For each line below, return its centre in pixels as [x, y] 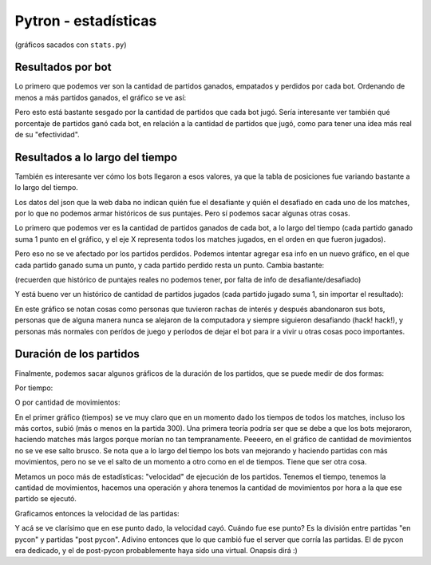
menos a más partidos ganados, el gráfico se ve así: [101, 97]
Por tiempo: [34, 388]
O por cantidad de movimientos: [67, 402]
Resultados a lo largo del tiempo [96, 157]
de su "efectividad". [47, 135]
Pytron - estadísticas [86, 21]
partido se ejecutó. [46, 499]
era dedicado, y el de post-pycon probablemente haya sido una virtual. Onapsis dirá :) [156, 550]
